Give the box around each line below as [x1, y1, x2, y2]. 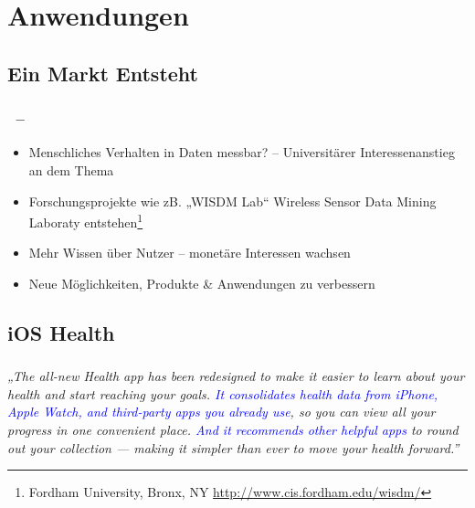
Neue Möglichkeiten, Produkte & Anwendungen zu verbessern [28, 274, 375, 292]
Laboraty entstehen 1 [28, 210, 143, 231]
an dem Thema [28, 160, 114, 179]
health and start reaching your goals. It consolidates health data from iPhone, [7, 384, 438, 403]
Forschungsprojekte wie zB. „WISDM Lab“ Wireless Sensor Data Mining [28, 191, 437, 210]
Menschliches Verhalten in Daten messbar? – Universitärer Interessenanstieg [28, 143, 455, 162]
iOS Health [7, 318, 115, 346]
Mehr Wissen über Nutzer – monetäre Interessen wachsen [28, 243, 351, 262]
